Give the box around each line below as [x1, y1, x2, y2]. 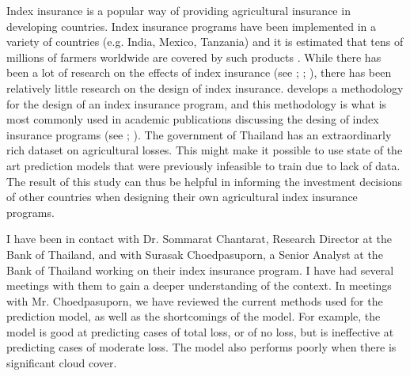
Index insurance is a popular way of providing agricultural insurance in [6, 2, 351, 18]
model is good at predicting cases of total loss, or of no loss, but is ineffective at [6, 323, 394, 340]
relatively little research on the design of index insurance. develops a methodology [6, 79, 404, 96]
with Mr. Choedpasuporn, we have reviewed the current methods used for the [6, 292, 383, 309]
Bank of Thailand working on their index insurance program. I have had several [6, 261, 394, 278]
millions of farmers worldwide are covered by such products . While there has [6, 48, 382, 65]
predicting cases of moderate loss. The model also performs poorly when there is [6, 339, 397, 355]
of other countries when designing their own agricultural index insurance [6, 188, 358, 205]
